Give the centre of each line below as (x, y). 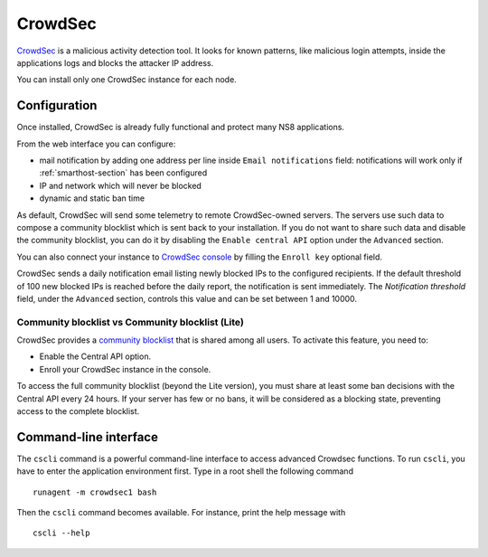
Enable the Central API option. (95, 356)
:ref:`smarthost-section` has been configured (123, 173)
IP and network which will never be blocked (121, 185)
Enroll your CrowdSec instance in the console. (125, 369)
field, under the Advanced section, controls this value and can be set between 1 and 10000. (187, 298)
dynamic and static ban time (92, 198)
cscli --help (61, 533)
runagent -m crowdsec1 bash (95, 492)
